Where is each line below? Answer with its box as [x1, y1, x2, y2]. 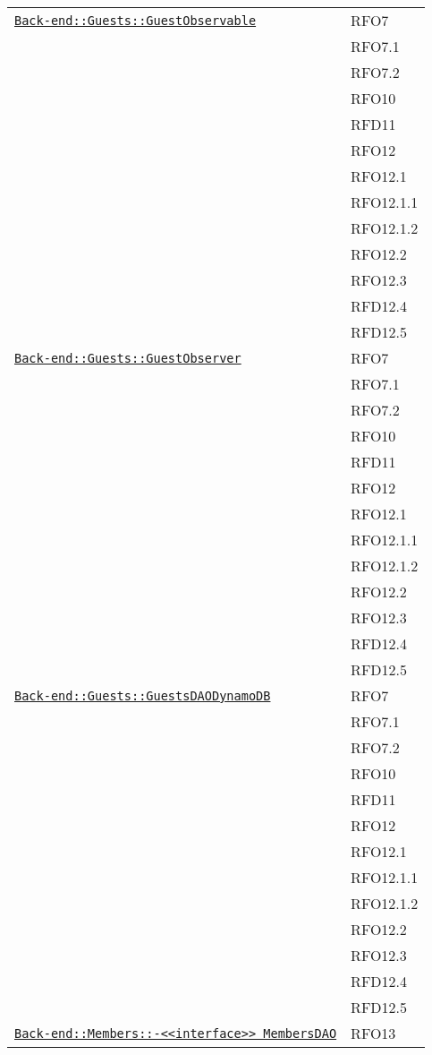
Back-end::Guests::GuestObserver [14, 350, 241, 365]
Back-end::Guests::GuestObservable [14, 13, 257, 28]
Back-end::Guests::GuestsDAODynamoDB [14, 688, 271, 703]
